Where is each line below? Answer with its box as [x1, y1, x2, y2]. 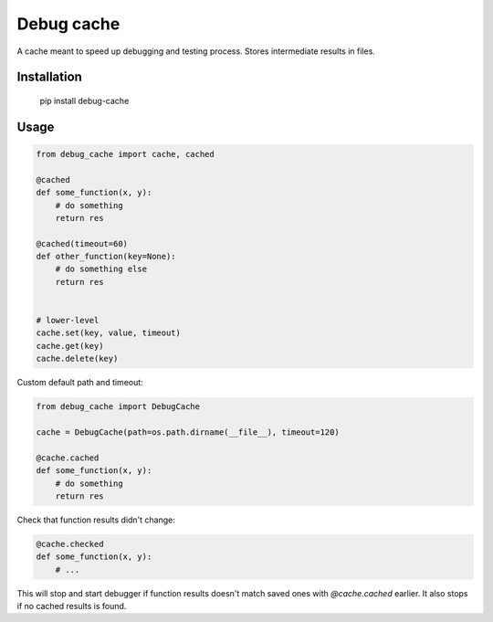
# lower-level [36, 315, 100, 326]
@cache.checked [36, 539, 104, 549]
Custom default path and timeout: [16, 377, 143, 388]
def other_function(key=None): [36, 251, 177, 262]
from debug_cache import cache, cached [36, 149, 215, 159]
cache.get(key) [36, 341, 104, 351]
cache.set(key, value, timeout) [36, 328, 182, 338]
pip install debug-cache [39, 95, 130, 106]
